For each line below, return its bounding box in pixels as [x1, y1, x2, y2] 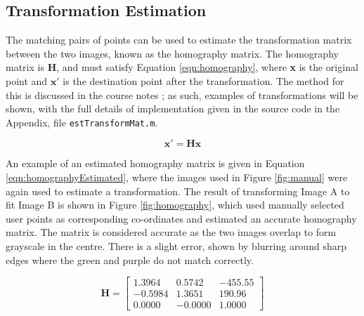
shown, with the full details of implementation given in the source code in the [6, 101, 340, 116]
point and [6, 73, 48, 88]
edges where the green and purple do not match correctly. [6, 252, 254, 267]
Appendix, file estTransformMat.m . [6, 114, 158, 129]
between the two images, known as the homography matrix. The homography [6, 46, 339, 60]
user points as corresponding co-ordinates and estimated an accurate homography [6, 211, 357, 225]
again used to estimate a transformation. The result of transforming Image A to [6, 183, 350, 198]
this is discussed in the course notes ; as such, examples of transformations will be [6, 87, 358, 102]
